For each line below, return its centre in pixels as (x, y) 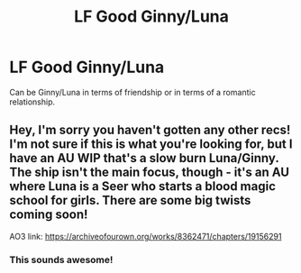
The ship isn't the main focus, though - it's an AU (150, 173)
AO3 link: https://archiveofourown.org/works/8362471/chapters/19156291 (146, 236)
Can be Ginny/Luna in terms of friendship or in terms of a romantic (132, 92)
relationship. (32, 102)
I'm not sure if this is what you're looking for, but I (151, 145)
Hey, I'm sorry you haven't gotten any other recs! (150, 130)
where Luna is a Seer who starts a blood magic (143, 187)
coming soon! (49, 215)
